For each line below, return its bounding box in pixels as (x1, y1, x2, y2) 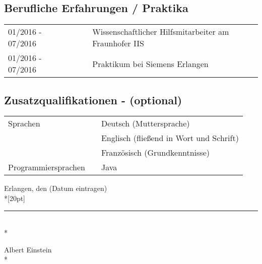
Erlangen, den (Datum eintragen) (4, 183, 107, 193)
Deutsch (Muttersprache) (101, 117, 190, 129)
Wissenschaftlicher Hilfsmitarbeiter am (92, 26, 229, 38)
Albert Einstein (4, 244, 52, 254)
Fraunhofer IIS (92, 37, 144, 49)
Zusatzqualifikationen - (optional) (4, 92, 182, 107)
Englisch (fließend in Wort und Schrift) (101, 132, 239, 144)
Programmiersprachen (8, 161, 85, 173)
